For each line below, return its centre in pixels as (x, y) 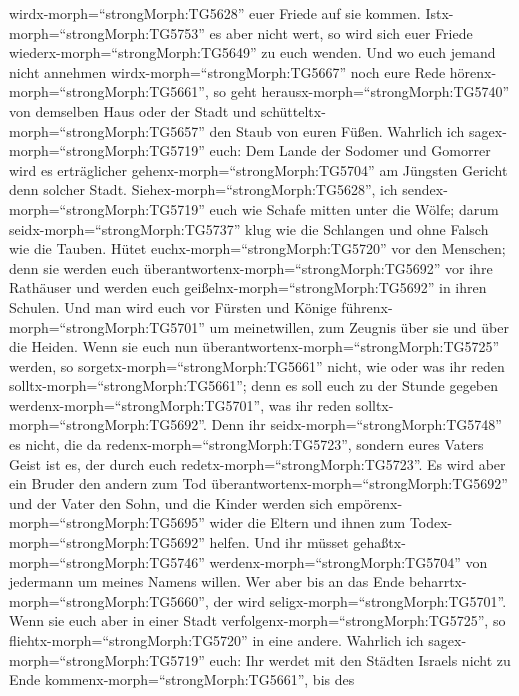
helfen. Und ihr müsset (279, 542)
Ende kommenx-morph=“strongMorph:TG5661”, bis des (182, 679)
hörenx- (473, 71)
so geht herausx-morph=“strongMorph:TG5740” (361, 91)
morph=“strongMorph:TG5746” (107, 561)
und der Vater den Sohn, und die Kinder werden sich (171, 502)
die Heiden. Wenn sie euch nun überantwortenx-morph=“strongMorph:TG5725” (254, 346)
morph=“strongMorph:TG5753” (107, 32)
